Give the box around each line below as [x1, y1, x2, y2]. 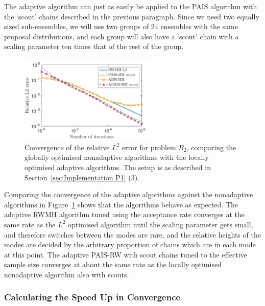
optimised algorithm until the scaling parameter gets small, [68, 219, 253, 229]
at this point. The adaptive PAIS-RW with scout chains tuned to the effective [4, 249, 247, 260]
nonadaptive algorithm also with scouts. [4, 269, 129, 279]
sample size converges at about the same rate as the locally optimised [4, 259, 222, 270]
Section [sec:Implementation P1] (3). [25, 172, 140, 182]
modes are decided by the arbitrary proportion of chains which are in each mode [4, 239, 256, 250]
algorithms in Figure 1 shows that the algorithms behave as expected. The [4, 199, 238, 209]
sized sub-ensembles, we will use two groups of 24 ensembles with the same [4, 21, 238, 32]
